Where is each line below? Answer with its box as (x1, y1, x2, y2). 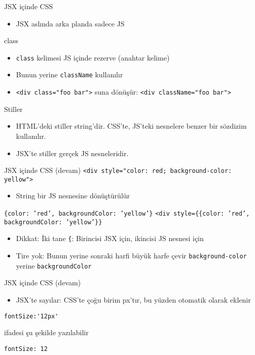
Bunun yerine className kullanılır (16, 69, 123, 80)
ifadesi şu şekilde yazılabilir (4, 327, 89, 338)
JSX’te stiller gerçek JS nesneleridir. (16, 147, 129, 158)
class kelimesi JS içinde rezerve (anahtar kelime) (16, 52, 170, 63)
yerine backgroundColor (16, 260, 92, 271)
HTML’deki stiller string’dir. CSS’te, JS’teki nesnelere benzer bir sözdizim (16, 121, 247, 131)
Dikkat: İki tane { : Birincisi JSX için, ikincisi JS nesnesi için (16, 233, 204, 244)
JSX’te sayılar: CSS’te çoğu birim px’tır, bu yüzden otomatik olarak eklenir (16, 294, 251, 305)
